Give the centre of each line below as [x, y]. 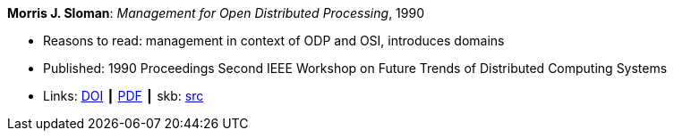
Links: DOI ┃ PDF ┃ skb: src [124, 96]
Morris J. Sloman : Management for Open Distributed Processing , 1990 [216, 13]
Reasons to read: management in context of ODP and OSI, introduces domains [274, 41]
